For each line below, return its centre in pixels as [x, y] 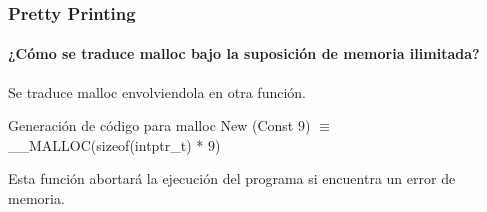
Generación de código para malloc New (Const [151, 125]
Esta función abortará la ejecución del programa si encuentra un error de [232, 178]
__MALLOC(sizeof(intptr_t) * [106, 144]
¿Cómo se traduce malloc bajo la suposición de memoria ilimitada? [244, 53]
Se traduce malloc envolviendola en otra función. [157, 91]
